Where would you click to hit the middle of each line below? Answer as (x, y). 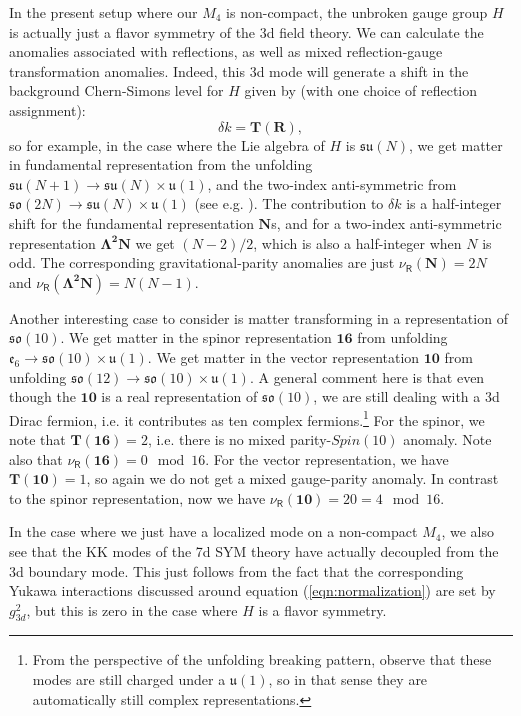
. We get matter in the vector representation (283, 356)
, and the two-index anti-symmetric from (332, 183)
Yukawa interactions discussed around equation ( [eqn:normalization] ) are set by (252, 590)
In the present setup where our (103, 12)
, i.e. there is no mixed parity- (239, 438)
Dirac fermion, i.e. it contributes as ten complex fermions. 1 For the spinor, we (247, 418)
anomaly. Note (447, 438)
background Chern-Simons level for (116, 90)
